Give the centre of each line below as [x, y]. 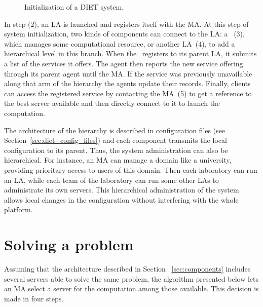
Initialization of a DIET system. [74, 7]
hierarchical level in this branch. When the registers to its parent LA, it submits [130, 53]
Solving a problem [69, 244]
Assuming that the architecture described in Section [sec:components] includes [127, 268]
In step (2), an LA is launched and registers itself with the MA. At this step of [126, 24]
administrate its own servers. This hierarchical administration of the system [122, 190]
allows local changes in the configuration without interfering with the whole [121, 199]
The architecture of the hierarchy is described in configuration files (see [115, 130]
